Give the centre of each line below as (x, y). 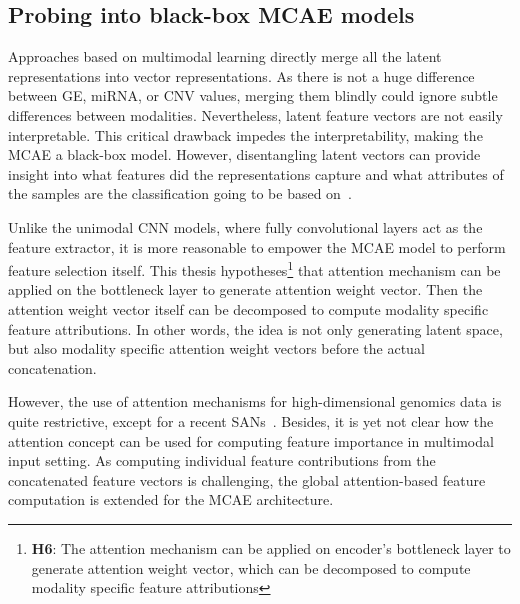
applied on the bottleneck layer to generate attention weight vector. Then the (245, 289)
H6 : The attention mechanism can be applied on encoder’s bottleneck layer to (271, 547)
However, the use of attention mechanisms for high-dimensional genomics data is (255, 401)
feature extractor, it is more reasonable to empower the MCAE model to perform (257, 246)
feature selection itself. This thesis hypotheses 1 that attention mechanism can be (254, 268)
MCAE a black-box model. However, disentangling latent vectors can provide (244, 154)
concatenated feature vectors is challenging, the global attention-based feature (247, 479)
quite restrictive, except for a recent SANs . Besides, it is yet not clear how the (251, 420)
